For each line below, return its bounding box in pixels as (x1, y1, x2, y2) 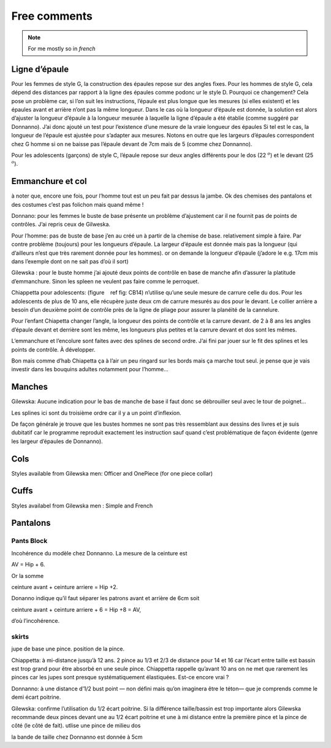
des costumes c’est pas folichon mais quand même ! (11, 201, 144, 208)
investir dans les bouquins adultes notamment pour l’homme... (11, 366, 169, 373)
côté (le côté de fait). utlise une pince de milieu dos (11, 722, 141, 730)
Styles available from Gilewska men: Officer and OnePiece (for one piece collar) (11, 469, 213, 477)
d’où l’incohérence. (11, 617, 60, 625)
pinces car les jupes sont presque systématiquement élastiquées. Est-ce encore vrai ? (11, 674, 229, 681)
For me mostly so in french (28, 45, 96, 52)
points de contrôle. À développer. (11, 345, 96, 353)
